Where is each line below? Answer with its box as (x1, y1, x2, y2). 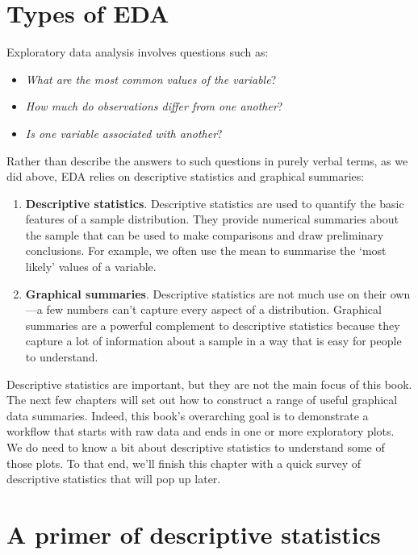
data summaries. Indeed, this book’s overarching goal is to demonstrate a (6, 407, 369, 424)
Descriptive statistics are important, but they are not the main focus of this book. (6, 375, 412, 392)
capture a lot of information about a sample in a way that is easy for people (25, 332, 402, 349)
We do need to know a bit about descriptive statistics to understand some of (6, 439, 385, 455)
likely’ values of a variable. (25, 258, 157, 275)
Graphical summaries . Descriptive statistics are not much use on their (25, 285, 387, 302)
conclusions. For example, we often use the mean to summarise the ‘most (25, 242, 387, 259)
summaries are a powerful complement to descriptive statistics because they (25, 316, 400, 333)
